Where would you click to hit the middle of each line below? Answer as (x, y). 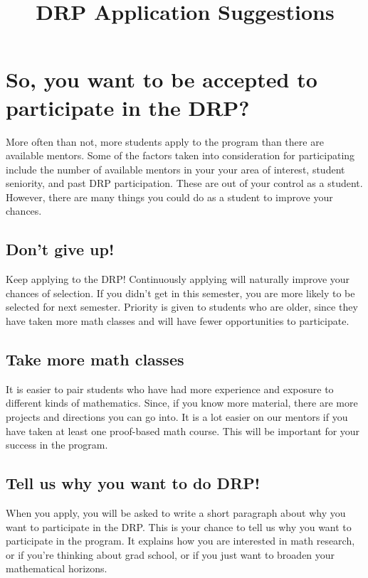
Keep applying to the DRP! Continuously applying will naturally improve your (178, 279)
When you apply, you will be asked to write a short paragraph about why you (176, 513)
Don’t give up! (60, 249)
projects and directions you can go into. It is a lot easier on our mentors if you (177, 417)
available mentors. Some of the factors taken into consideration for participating (180, 155)
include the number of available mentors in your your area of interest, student (175, 169)
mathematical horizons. (57, 568)
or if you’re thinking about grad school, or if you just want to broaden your (170, 554)
